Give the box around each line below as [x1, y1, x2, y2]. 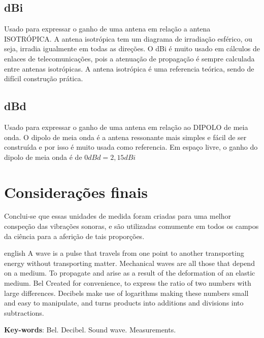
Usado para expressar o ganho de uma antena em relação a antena [4, 23, 211, 34]
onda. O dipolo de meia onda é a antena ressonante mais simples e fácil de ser [4, 131, 247, 142]
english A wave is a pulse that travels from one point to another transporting [4, 248, 244, 258]
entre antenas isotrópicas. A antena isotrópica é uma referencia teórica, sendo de [4, 63, 254, 74]
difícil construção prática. [4, 73, 83, 84]
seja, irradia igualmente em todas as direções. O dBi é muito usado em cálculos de [4, 43, 260, 54]
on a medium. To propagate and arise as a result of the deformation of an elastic [4, 267, 255, 278]
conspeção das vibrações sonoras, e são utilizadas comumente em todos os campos [4, 221, 259, 231]
